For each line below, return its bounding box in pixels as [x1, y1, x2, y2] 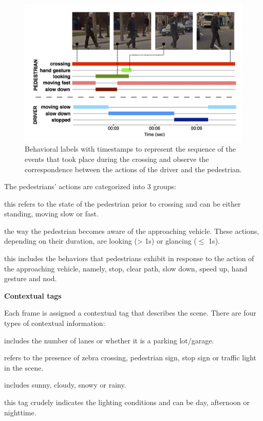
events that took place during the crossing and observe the [25, 153, 209, 164]
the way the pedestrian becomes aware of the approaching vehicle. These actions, [4, 225, 259, 236]
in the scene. [4, 362, 44, 373]
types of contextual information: [4, 318, 105, 328]
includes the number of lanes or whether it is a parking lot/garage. [4, 335, 214, 345]
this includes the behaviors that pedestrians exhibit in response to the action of [4, 253, 254, 264]
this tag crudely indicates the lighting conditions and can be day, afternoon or [4, 397, 250, 408]
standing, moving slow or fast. [4, 208, 99, 219]
